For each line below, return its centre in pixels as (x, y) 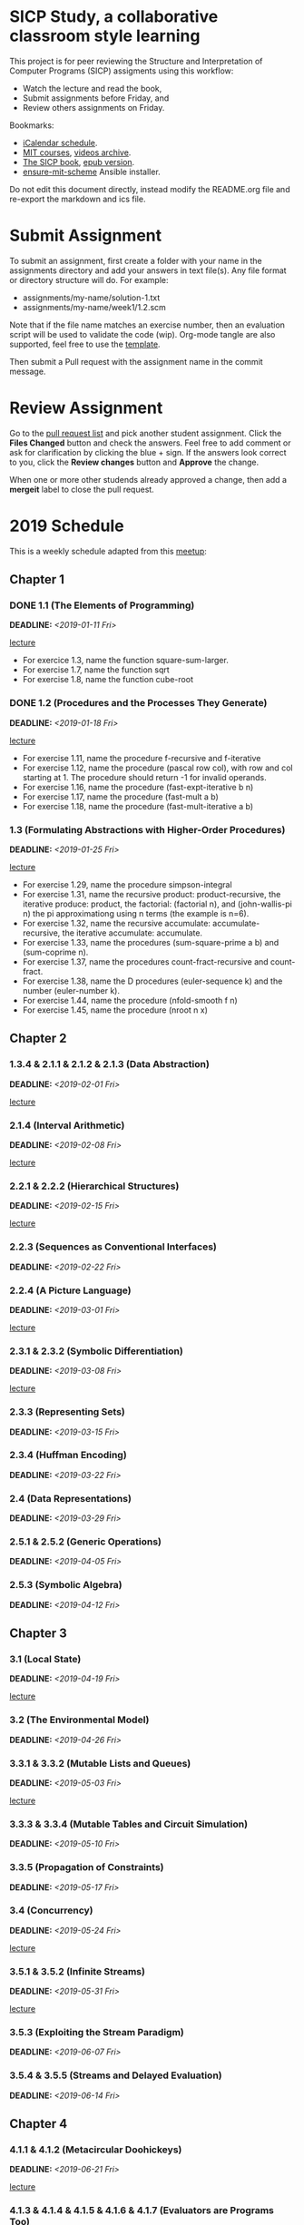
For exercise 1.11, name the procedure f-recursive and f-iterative (142, 758)
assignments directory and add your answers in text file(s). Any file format (148, 270)
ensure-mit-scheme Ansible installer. (91, 172)
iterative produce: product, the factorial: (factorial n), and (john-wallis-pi (157, 904)
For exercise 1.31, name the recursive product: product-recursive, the (152, 895)
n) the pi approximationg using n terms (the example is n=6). (136, 914)
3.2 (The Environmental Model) (79, 1720)
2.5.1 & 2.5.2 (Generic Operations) (85, 1542)
